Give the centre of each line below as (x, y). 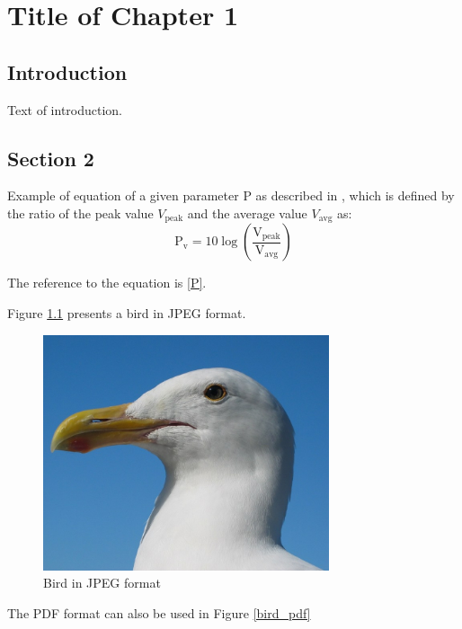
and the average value (247, 213)
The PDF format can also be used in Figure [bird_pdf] (159, 612)
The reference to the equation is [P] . (107, 283)
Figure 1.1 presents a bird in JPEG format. (127, 313)
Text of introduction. (65, 109)
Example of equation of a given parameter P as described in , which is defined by (231, 195)
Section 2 (51, 158)
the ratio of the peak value (80, 213)
